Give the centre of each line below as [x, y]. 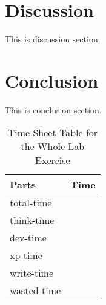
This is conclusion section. [53, 109]
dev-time [28, 238]
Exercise [53, 160]
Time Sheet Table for [53, 133]
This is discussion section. [53, 39]
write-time [32, 273]
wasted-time [35, 290]
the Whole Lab [53, 146]
